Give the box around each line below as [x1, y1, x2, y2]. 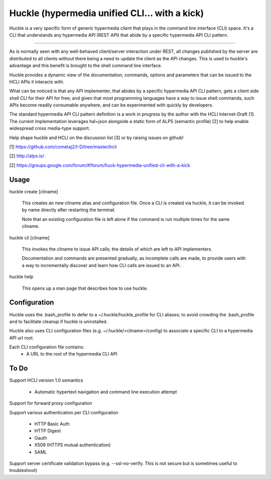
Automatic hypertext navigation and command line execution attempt [34, 389, 177, 395]
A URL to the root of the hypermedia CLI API [26, 351, 117, 357]
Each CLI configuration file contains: [9, 344, 85, 350]
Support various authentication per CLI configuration [9, 409, 118, 415]
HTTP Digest [34, 428, 61, 434]
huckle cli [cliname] [9, 234, 50, 241]
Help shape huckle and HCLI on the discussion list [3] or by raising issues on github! [9, 135, 184, 141]
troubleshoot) [9, 467, 38, 473]
